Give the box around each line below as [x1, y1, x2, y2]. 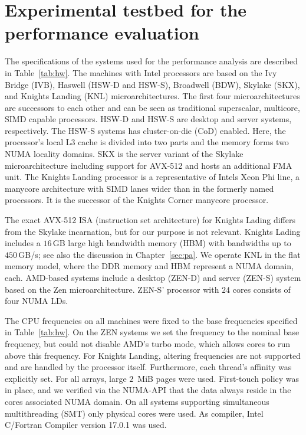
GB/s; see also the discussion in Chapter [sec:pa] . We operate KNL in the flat [18, 248, 301, 260]
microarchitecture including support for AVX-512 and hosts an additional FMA [5, 159, 292, 171]
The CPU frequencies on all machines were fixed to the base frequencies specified [5, 314, 298, 326]
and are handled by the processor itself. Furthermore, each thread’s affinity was [5, 361, 292, 373]
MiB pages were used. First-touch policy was [137, 372, 300, 384]
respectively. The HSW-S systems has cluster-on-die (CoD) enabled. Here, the [5, 124, 286, 136]
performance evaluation [5, 21, 199, 45]
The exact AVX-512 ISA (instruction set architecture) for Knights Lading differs [5, 214, 296, 226]
